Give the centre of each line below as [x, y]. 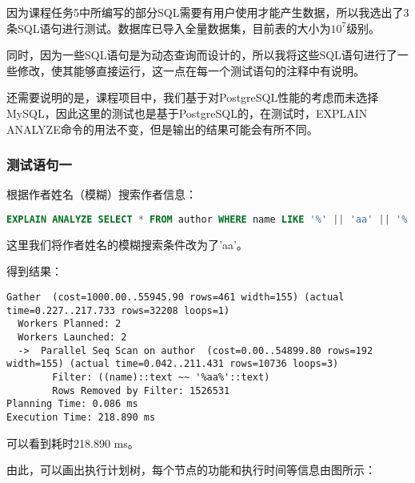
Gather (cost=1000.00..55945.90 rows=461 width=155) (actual [176, 298]
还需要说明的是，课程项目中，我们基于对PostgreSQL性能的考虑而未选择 [193, 97]
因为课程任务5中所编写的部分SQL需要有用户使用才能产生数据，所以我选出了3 [208, 12]
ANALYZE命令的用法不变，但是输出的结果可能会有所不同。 [162, 129]
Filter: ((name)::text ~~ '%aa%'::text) [161, 377]
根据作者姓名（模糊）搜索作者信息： [102, 194]
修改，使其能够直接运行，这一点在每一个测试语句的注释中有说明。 [191, 70]
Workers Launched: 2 [72, 337]
